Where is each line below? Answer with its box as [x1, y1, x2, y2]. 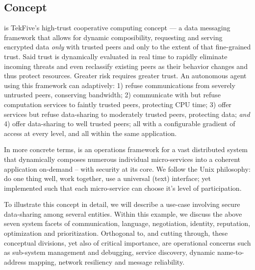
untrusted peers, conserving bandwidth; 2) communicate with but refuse [4, 90, 221, 100]
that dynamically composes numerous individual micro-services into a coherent [4, 154, 240, 164]
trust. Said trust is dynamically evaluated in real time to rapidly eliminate [4, 51, 228, 61]
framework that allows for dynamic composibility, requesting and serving [4, 32, 223, 42]
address [4, 256, 26, 267]
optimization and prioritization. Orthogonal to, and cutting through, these [4, 228, 228, 238]
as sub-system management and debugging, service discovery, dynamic [4, 247, 215, 257]
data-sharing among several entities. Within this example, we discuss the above [4, 208, 242, 219]
